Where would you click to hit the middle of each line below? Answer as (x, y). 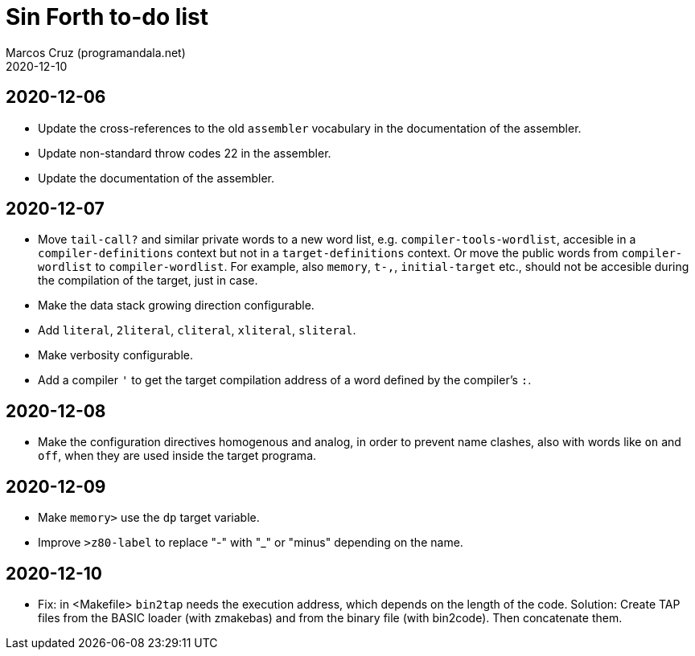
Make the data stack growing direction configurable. (176, 305)
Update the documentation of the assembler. (156, 178)
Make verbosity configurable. (116, 355)
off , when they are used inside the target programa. (177, 456)
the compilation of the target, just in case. (148, 281)
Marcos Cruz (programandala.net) (96, 52)
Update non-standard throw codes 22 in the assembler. (185, 153)
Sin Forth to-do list (107, 17)
